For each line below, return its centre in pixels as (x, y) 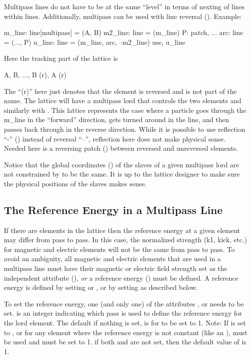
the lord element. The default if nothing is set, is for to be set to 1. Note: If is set (125, 323)
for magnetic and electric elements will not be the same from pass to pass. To (119, 249)
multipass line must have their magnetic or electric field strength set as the (116, 268)
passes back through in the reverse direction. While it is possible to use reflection (125, 129)
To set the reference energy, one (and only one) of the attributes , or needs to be (124, 303)
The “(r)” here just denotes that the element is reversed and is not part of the (120, 91)
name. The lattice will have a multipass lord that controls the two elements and (123, 100)
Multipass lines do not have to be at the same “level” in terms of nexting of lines (125, 6)
